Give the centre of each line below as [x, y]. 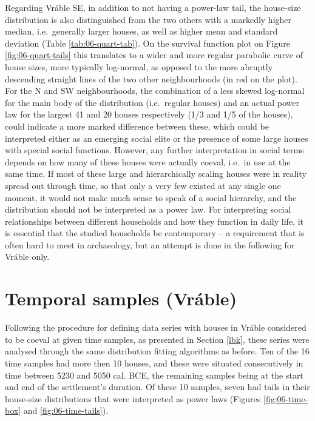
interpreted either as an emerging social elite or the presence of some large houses [157, 138]
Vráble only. [27, 257]
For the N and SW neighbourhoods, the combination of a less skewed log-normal [155, 91]
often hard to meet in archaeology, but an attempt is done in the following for [150, 244]
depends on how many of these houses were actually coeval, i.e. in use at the [148, 161]
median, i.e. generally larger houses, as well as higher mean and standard [141, 31]
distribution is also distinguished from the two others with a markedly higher [148, 19]
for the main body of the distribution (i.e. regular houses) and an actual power [152, 102]
